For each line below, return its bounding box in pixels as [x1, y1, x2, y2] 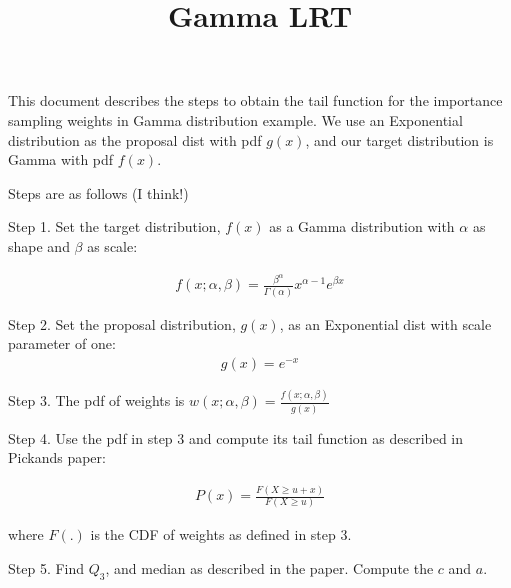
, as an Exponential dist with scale [279, 313, 492, 334]
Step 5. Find [8, 558, 85, 579]
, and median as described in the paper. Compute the [105, 558, 434, 579]
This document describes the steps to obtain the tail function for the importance [8, 90, 503, 111]
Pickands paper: [8, 447, 106, 468]
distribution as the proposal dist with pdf [8, 129, 262, 150]
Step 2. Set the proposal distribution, [8, 313, 236, 334]
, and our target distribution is [305, 129, 494, 150]
